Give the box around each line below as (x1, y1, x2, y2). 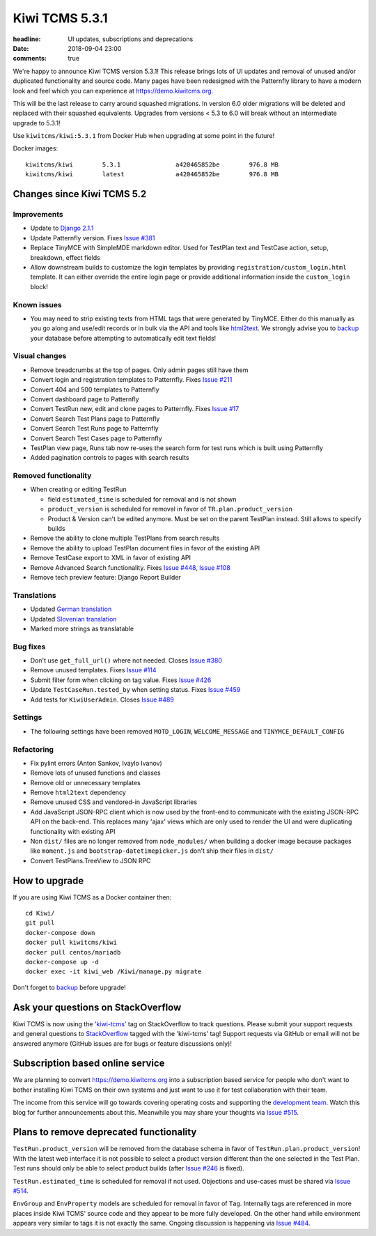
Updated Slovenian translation (30, 615, 117, 623)
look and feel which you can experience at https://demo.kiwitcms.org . (13, 86, 214, 95)
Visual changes (13, 351, 67, 361)
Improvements (13, 210, 63, 219)
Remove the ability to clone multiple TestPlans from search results (30, 534, 220, 543)
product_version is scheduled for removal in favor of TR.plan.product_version (47, 505, 292, 513)
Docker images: (13, 144, 58, 153)
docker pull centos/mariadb (25, 948, 121, 956)
